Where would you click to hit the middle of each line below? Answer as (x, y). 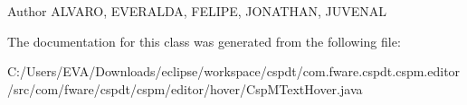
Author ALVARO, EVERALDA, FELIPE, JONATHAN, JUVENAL (197, 11)
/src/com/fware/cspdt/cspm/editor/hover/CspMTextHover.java (185, 88)
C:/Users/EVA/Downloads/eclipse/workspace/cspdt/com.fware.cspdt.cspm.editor (234, 71)
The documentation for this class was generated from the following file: (204, 41)
